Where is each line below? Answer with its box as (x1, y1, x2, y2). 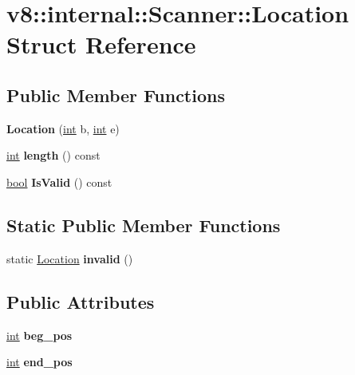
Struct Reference (6, 28, 196, 61)
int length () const (6, 147, 101, 164)
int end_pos (6, 353, 73, 370)
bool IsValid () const (6, 173, 112, 190)
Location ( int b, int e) (6, 120, 120, 136)
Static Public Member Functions (6, 212, 281, 237)
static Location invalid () (6, 250, 133, 266)
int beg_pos (6, 326, 73, 343)
